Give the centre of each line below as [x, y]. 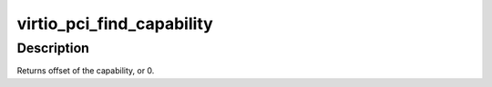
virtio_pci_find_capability [115, 24]
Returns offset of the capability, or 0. [86, 71]
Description [53, 48]
